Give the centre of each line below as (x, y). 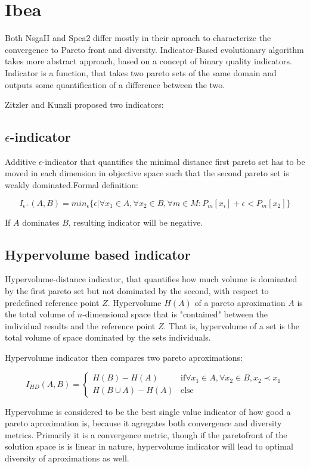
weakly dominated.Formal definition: (72, 185)
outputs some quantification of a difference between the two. (115, 84)
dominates (41, 222)
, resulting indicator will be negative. (136, 222)
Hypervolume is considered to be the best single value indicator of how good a (148, 411)
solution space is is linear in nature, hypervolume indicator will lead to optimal (149, 446)
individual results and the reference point (80, 325)
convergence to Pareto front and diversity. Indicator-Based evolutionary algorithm (154, 49)
